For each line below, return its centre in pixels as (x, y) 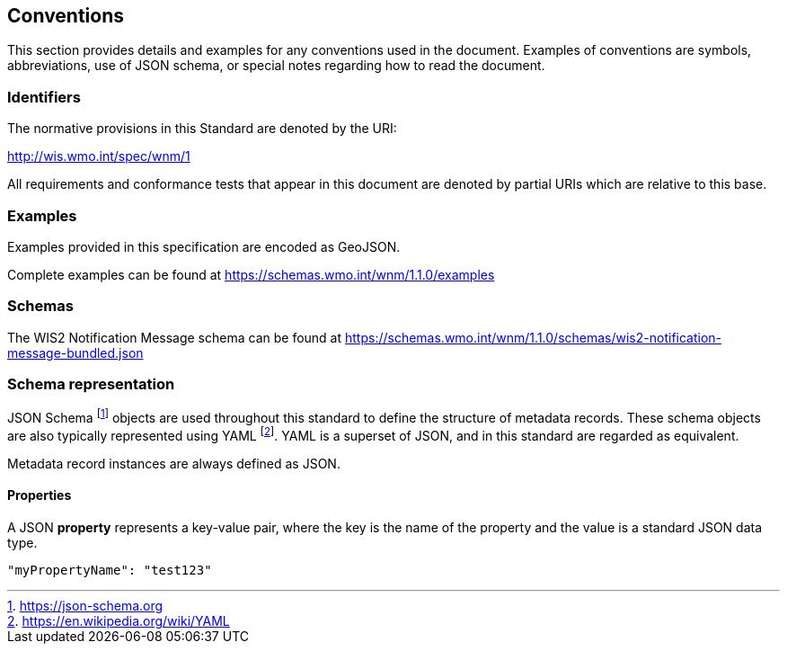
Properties (40, 495)
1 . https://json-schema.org (85, 605)
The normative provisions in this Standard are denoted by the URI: (202, 129)
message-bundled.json (75, 352)
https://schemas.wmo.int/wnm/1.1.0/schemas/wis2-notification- (534, 337)
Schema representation (91, 384)
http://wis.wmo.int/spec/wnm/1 (99, 156)
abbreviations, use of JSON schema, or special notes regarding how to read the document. (276, 66)
